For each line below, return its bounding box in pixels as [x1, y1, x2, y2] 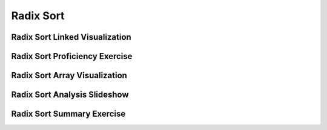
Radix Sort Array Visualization [11, 70, 127, 81]
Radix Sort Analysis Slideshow [11, 90, 130, 100]
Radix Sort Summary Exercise [11, 109, 126, 119]
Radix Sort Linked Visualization [11, 32, 131, 42]
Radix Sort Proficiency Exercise [11, 51, 133, 61]
